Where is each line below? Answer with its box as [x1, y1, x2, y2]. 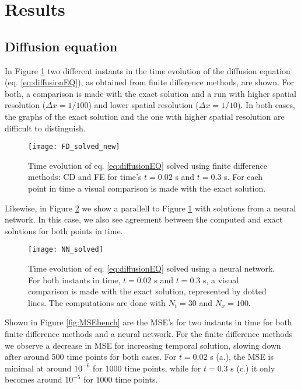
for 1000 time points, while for [93, 362, 201, 374]
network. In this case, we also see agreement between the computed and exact [5, 213, 283, 225]
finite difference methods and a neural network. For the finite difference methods [5, 327, 293, 339]
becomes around [5, 373, 62, 385]
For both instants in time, [28, 273, 121, 286]
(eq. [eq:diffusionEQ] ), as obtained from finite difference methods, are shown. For [5, 76, 294, 88]
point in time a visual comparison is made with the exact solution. [28, 182, 266, 194]
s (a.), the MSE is [210, 350, 274, 363]
